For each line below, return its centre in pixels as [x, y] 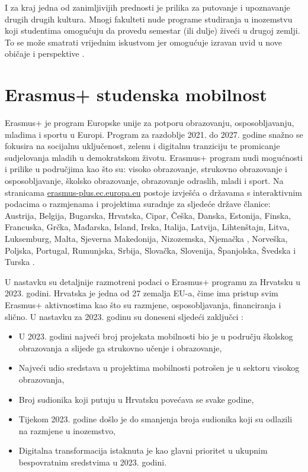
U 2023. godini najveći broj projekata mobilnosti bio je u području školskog [156, 336]
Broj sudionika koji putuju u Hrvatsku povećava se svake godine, [136, 399]
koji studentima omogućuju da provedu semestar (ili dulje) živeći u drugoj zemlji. [153, 30]
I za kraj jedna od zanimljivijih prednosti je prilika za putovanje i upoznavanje [147, 7]
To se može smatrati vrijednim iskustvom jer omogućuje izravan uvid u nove [143, 42]
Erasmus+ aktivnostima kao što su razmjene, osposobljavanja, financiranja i [143, 305]
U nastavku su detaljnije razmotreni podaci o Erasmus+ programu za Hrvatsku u [153, 281]
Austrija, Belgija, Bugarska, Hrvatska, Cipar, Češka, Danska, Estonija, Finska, [148, 215]
